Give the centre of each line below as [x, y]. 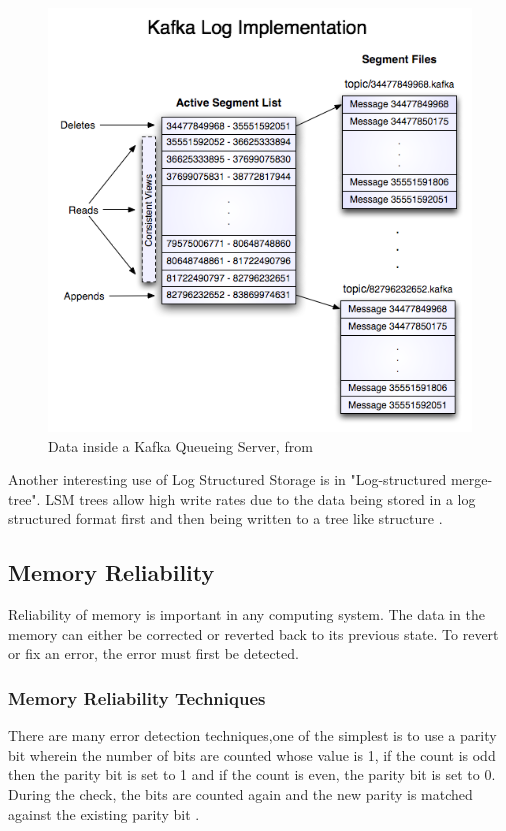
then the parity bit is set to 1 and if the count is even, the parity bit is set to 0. [252, 774]
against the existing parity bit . [104, 813]
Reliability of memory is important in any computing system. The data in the [246, 614]
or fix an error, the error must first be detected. [153, 653]
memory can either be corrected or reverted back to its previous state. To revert [253, 633]
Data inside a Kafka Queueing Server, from [180, 445]
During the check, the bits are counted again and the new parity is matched [240, 793]
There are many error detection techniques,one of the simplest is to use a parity [252, 735]
